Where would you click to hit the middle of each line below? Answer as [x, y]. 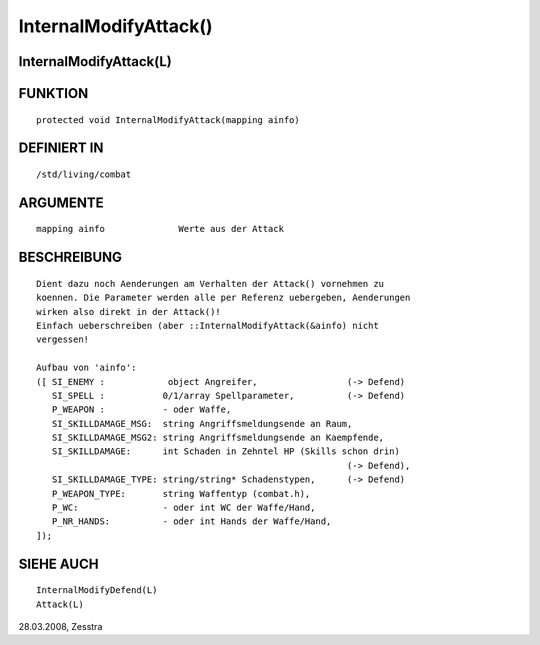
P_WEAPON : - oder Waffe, [141, 409]
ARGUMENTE [61, 202]
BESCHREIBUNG [70, 257]
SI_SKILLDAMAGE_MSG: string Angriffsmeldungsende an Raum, [202, 423]
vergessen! [63, 339]
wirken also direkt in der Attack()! [129, 311]
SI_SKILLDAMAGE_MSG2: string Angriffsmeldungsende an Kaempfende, [218, 438]
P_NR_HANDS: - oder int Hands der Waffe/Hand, [191, 521]
